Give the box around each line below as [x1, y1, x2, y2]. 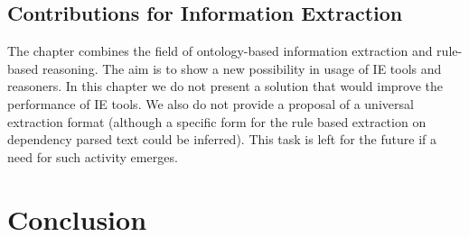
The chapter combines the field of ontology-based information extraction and [7, 41, 433, 60]
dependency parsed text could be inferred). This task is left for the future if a [7, 130, 436, 149]
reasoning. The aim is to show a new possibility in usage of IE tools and [42, 59, 442, 77]
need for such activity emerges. [7, 147, 178, 166]
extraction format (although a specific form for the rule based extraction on [7, 112, 427, 131]
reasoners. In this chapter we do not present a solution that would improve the [7, 77, 444, 96]
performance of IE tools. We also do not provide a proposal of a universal [7, 94, 414, 113]
